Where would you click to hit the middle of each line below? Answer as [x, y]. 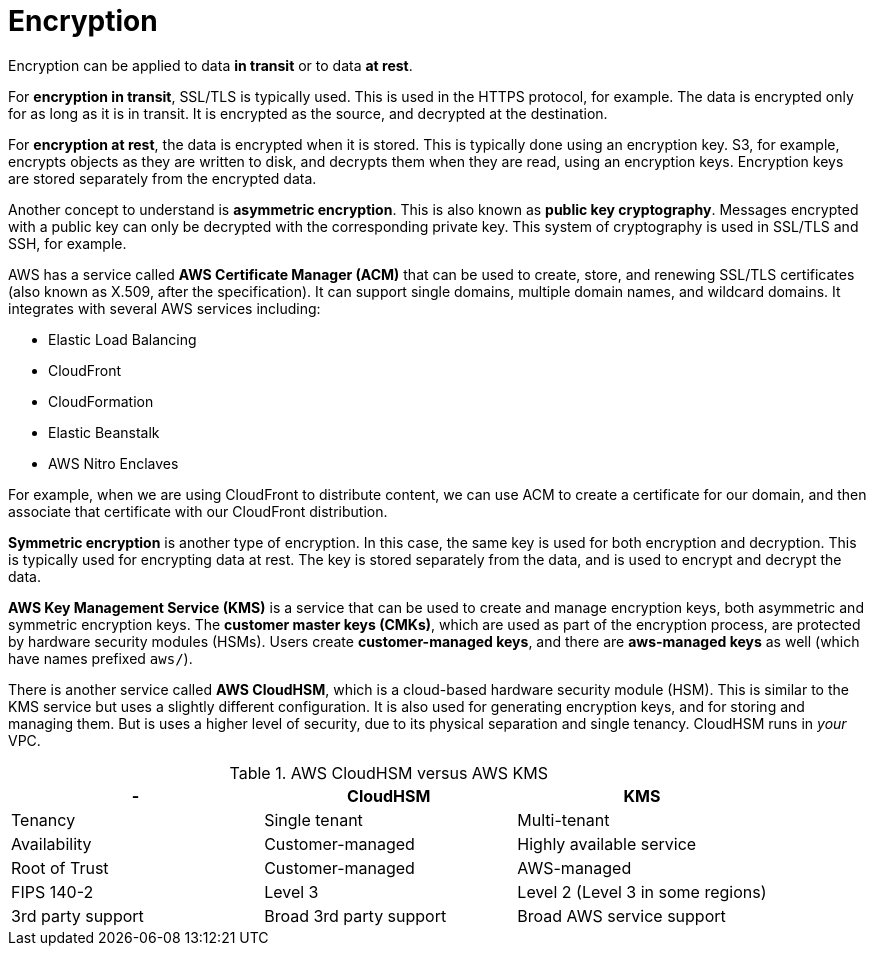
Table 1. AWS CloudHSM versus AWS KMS [388, 772]
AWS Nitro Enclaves [113, 463]
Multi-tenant [563, 819]
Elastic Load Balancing [122, 339]
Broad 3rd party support [355, 915]
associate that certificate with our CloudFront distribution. [198, 511]
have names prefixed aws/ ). [100, 658]
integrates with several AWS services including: [164, 308]
